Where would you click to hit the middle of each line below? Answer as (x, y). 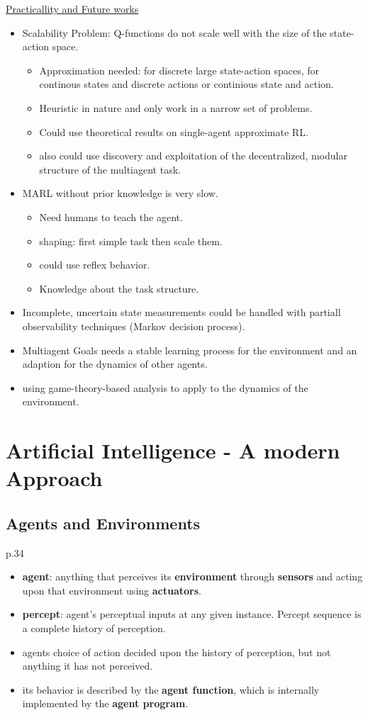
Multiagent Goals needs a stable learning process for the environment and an (190, 350)
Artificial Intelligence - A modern (173, 450)
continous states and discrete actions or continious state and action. (186, 84)
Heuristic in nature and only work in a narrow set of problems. (176, 107)
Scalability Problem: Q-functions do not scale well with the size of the (174, 32)
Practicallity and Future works (72, 9)
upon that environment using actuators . (112, 590)
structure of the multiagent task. (110, 169)
